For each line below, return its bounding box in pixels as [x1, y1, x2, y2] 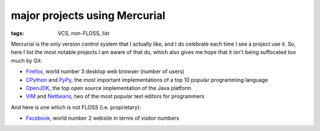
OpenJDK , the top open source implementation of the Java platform [25, 84, 192, 91]
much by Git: [11, 57, 43, 64]
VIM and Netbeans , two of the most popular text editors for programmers [25, 92, 204, 100]
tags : [11, 30, 24, 37]
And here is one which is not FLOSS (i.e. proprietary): [11, 104, 142, 111]
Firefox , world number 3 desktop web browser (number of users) [25, 68, 185, 75]
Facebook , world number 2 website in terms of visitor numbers [25, 114, 180, 122]
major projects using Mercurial [11, 9, 166, 22]
